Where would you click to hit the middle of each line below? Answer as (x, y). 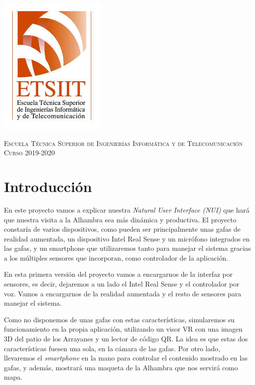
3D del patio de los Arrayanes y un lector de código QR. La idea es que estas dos (126, 339)
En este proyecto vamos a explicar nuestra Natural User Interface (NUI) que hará (127, 209)
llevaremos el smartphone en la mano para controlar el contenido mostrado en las (126, 358)
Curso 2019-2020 (29, 153)
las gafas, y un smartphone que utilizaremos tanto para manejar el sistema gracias (127, 248)
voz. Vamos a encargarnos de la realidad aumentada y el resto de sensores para (123, 293)
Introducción (48, 186)
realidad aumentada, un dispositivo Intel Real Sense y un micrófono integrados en (127, 238)
